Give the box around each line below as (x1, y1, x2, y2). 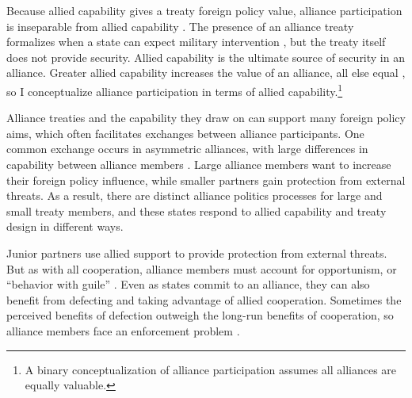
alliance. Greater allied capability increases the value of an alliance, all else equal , (6, 64, 406, 81)
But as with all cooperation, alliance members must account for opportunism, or (6, 260, 397, 277)
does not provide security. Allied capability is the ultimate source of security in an (6, 48, 405, 65)
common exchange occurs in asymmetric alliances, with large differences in (6, 140, 368, 157)
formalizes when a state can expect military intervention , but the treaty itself (6, 33, 386, 50)
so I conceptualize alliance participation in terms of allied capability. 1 (6, 80, 343, 99)
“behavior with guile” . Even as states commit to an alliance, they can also (6, 276, 370, 293)
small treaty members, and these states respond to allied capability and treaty (6, 202, 387, 219)
